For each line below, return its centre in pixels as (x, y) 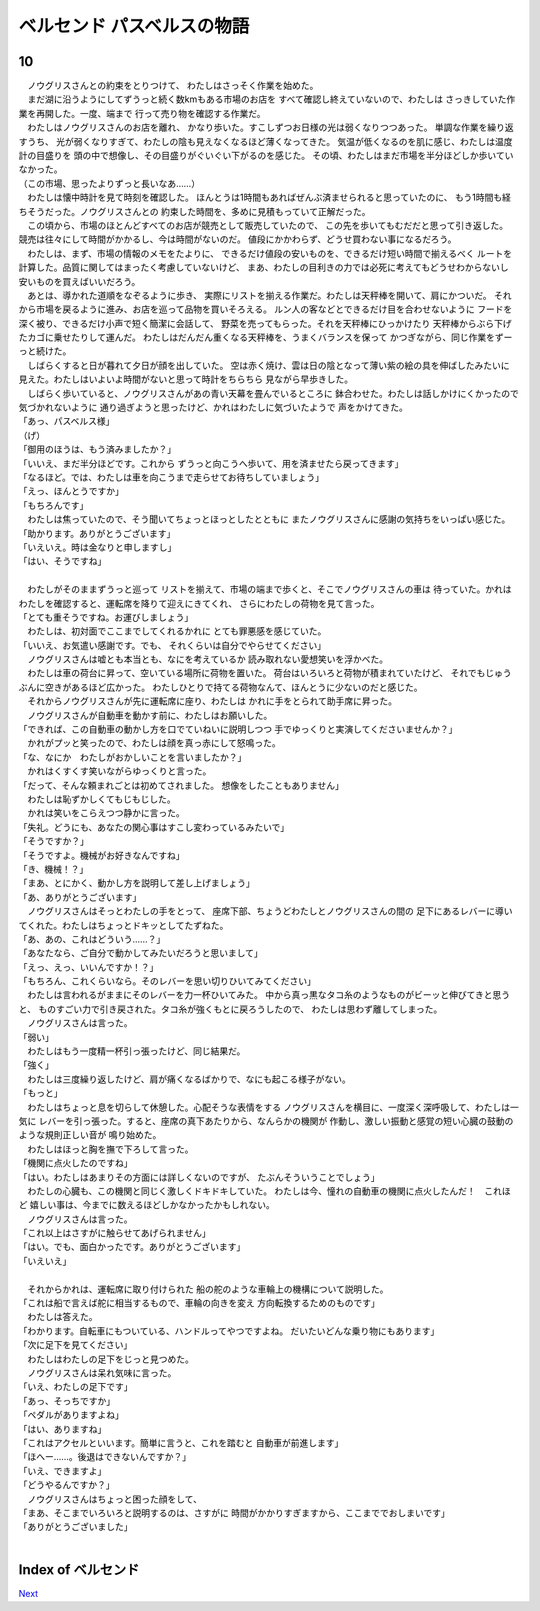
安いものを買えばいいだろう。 (79, 281)
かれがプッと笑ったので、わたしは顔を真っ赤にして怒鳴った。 (154, 743)
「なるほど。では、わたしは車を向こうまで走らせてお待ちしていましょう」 (171, 477)
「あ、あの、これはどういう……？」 (92, 939)
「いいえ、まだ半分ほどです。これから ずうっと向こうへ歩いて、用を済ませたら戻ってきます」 (211, 463)
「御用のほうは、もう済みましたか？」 (97, 449)
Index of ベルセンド (79, 1569)
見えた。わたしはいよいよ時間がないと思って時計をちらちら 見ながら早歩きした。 (186, 379)
